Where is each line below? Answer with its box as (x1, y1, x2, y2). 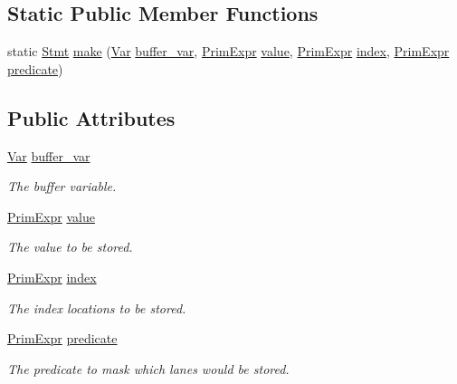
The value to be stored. (7, 237, 133, 256)
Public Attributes (7, 103, 176, 131)
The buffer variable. (7, 177, 117, 196)
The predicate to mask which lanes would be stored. (7, 359, 290, 378)
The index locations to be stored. (7, 298, 186, 317)
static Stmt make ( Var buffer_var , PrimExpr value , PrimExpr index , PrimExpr (7, 42, 450, 61)
